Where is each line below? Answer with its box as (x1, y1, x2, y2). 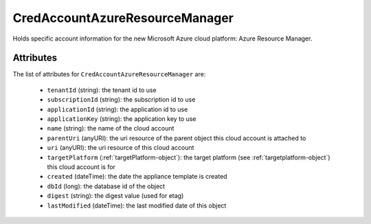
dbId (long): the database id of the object (47, 182, 165, 190)
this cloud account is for (47, 162, 116, 171)
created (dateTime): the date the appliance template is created (47, 172, 227, 181)
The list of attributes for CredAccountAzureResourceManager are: (12, 70, 206, 78)
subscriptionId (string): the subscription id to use (47, 96, 196, 104)
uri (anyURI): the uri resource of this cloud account (47, 144, 194, 152)
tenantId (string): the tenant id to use (47, 86, 157, 94)
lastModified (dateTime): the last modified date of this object (47, 201, 227, 210)
